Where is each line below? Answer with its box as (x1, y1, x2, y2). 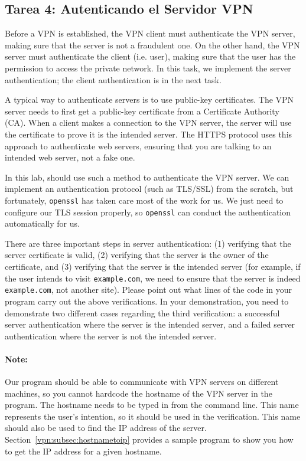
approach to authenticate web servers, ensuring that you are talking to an (5, 139, 272, 152)
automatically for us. (5, 217, 80, 230)
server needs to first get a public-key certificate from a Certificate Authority (5, 104, 279, 117)
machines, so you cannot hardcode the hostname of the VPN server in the (5, 387, 272, 399)
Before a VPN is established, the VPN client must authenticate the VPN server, (5, 27, 295, 40)
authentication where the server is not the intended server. (5, 329, 217, 342)
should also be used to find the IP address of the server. (5, 421, 207, 434)
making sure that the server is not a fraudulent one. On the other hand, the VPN (5, 38, 300, 51)
